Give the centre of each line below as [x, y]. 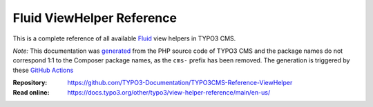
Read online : [31, 92]
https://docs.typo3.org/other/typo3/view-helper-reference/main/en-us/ [169, 92]
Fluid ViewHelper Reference [95, 18]
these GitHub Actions [43, 70]
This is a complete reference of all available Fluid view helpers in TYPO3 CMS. [124, 38]
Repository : [30, 83]
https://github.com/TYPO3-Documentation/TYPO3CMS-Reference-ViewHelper [180, 83]
